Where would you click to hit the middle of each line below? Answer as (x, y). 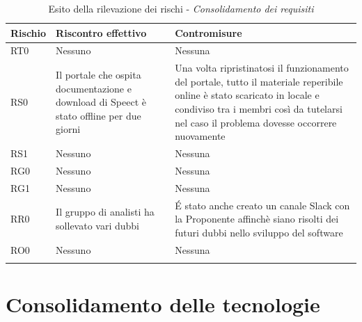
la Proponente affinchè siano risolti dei (257, 219)
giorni (68, 129)
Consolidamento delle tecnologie (163, 304)
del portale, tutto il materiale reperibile (259, 81)
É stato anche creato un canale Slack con (262, 205)
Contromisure (208, 32)
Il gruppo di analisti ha (105, 212)
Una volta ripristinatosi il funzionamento (262, 68)
